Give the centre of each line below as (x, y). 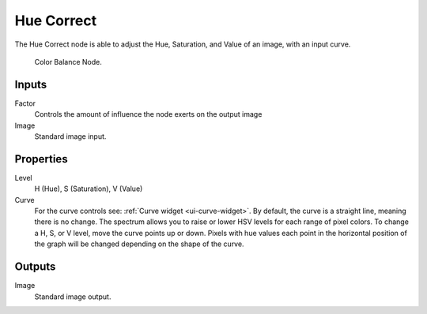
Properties (41, 159)
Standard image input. (70, 136)
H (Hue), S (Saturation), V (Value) (89, 189)
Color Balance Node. (68, 62)
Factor (25, 103)
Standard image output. (73, 297)
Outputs (35, 267)
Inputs (31, 84)
